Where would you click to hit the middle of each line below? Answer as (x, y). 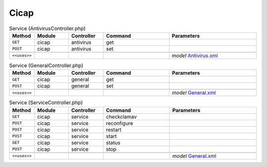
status (113, 142)
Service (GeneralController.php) (46, 66)
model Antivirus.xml (195, 55)
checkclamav (121, 117)
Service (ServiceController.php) (46, 103)
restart (114, 129)
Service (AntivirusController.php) (47, 28)
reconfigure (120, 123)
